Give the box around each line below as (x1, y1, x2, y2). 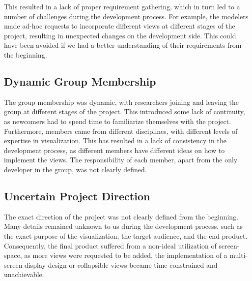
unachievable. (4, 269, 44, 280)
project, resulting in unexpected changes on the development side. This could (4, 30, 236, 40)
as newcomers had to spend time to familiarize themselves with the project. (4, 116, 231, 126)
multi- (229, 250, 248, 260)
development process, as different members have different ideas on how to (4, 145, 225, 155)
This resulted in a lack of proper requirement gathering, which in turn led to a (4, 1, 240, 11)
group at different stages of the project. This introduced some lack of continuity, (4, 106, 245, 117)
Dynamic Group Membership (4, 73, 156, 89)
